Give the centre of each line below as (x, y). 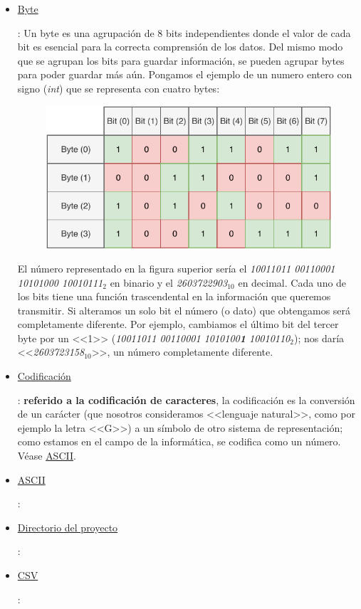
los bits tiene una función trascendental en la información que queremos (174, 296)
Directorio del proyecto (68, 527)
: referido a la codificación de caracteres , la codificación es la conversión (186, 399)
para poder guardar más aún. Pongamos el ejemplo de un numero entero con (185, 74)
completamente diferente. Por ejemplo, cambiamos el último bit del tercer (178, 324)
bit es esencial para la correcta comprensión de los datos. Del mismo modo (180, 47)
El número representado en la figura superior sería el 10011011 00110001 (176, 268)
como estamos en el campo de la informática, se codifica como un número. (179, 441)
